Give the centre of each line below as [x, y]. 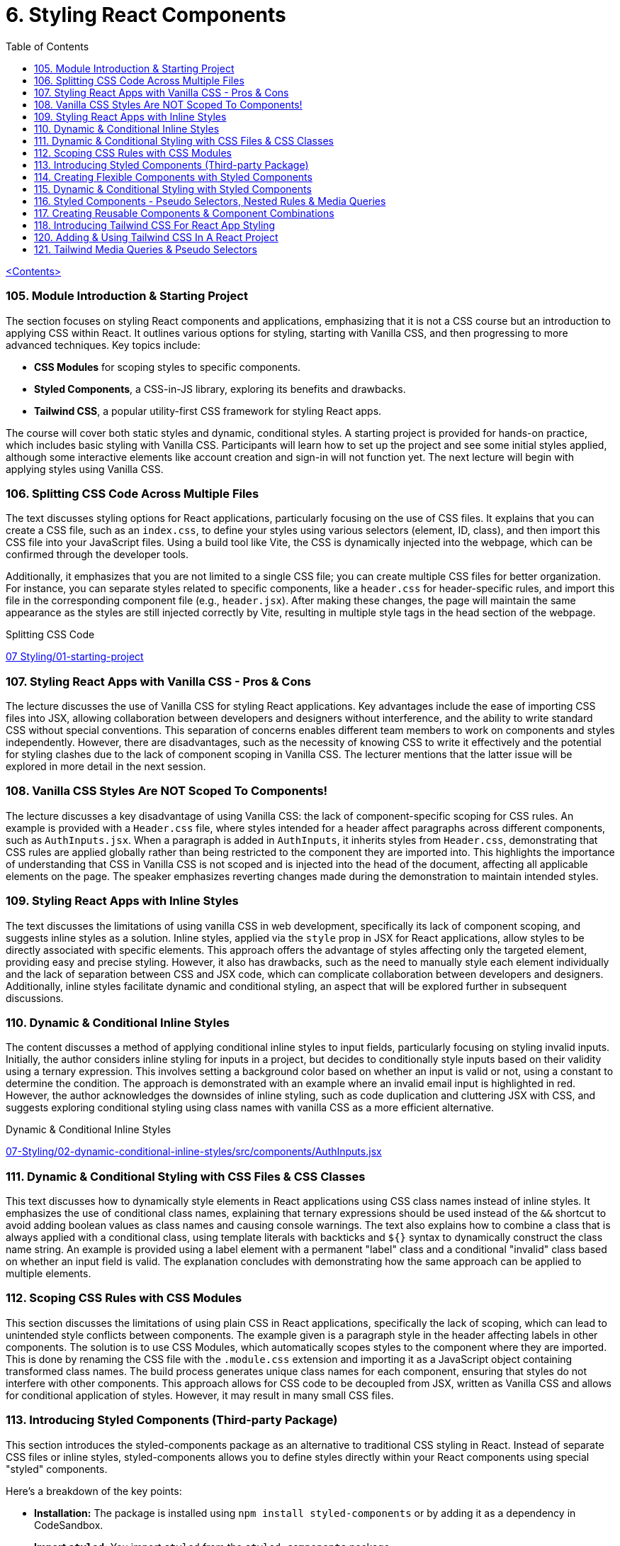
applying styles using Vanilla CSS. [85, 469]
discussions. [35, 998]
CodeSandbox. [69, 1525]
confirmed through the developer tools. [97, 555]
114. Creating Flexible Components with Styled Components [173, 177]
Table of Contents [47, 46]
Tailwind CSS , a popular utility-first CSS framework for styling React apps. [208, 411]
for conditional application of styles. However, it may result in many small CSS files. [200, 1395]
